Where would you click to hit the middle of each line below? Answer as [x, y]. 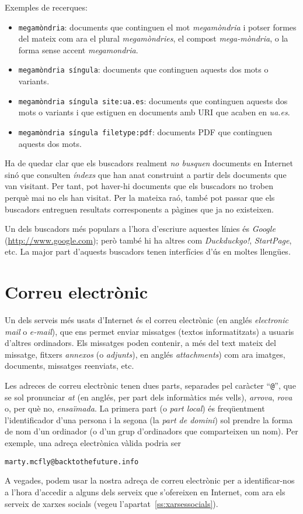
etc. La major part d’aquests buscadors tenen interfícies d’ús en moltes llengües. [148, 251]
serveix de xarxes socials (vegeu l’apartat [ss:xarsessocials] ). [112, 503]
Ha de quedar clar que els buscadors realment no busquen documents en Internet [149, 163]
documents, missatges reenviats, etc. [69, 366]
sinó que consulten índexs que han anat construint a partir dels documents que [146, 174]
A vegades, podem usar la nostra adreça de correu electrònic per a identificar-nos [150, 480]
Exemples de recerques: [46, 7]
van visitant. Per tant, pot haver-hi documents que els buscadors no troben [139, 186]
